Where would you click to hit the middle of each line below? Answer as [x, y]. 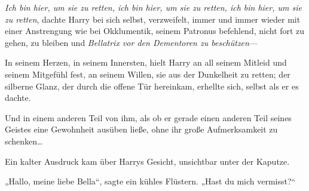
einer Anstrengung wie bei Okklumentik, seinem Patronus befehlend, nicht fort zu [155, 31]
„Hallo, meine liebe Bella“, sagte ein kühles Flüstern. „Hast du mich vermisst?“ [150, 181]
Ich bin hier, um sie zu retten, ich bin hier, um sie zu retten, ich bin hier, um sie [153, 7]
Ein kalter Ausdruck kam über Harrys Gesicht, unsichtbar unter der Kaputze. [147, 161]
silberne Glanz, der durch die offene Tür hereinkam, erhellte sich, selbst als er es [152, 86]
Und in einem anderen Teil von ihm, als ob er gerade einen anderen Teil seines [148, 117]
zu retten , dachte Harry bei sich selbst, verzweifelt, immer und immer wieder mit [153, 19]
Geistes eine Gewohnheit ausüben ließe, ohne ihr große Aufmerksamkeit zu [141, 129]
